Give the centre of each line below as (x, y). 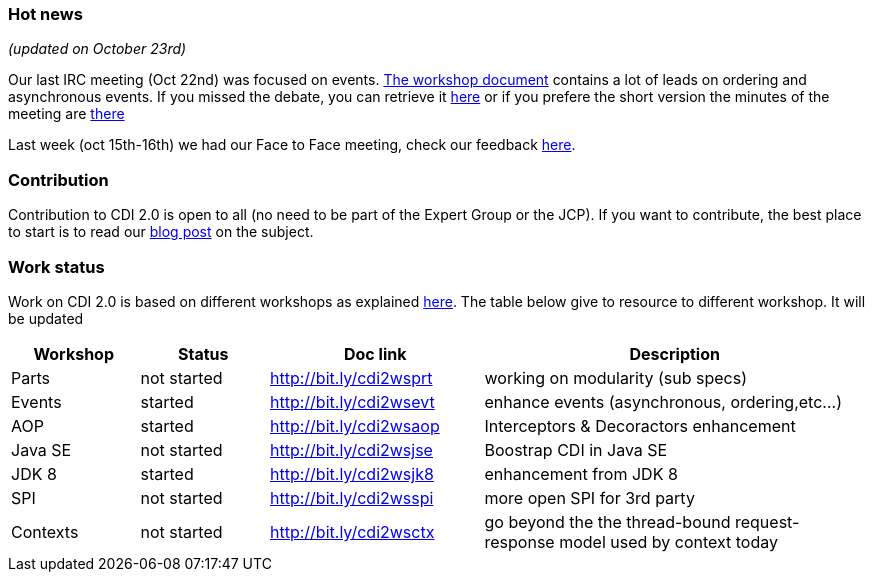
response (519, 541)
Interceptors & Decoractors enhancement (640, 425)
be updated (46, 318)
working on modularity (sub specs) (615, 377)
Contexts (45, 531)
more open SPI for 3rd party (589, 497)
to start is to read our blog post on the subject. (161, 232)
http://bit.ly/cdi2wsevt (352, 401)
